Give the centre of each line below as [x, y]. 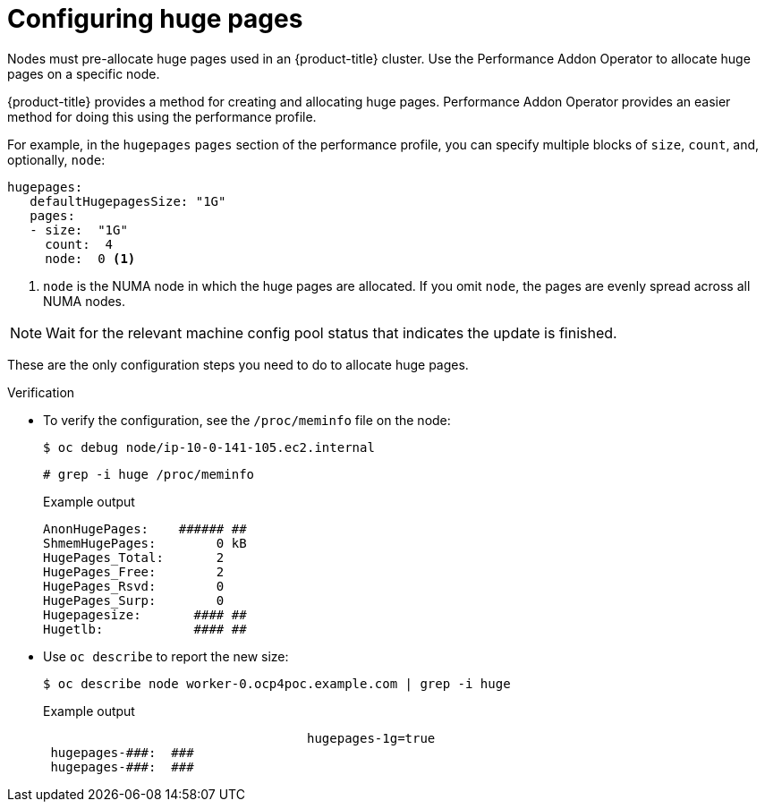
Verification [41, 392]
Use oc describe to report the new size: [166, 656]
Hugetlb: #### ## [145, 629]
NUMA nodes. [85, 301]
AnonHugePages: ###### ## [145, 528]
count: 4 [79, 244]
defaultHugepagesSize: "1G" [128, 201]
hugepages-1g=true [371, 738]
